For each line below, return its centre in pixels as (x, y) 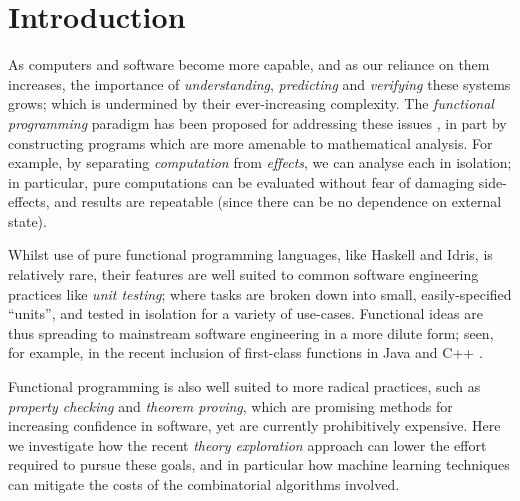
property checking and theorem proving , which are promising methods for (230, 405)
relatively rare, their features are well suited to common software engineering (243, 274)
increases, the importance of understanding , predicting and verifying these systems (259, 83)
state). (27, 220)
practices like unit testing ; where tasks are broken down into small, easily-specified (260, 293)
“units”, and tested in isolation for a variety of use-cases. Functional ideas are (245, 313)
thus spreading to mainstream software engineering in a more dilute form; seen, (251, 332)
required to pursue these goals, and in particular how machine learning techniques (259, 464)
